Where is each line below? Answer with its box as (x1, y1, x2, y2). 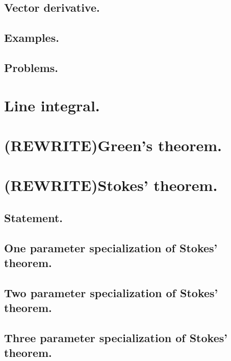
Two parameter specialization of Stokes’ (4, 284, 218, 300)
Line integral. (4, 94, 100, 115)
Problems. (4, 59, 59, 75)
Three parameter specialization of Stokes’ (4, 329, 227, 345)
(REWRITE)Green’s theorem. (4, 134, 222, 155)
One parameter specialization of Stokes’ (4, 239, 218, 255)
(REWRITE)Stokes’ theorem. (4, 175, 218, 196)
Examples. (4, 30, 59, 45)
